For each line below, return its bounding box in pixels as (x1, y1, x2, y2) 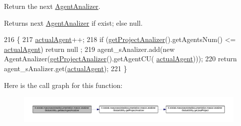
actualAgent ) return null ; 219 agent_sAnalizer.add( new (4, 43, 175, 54)
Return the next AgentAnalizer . (4, 1, 100, 11)
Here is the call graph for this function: (4, 80, 123, 90)
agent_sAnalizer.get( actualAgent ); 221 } (4, 63, 127, 73)
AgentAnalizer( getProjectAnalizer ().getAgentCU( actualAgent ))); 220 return (4, 53, 237, 64)
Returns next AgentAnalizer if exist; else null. (4, 17, 143, 28)
